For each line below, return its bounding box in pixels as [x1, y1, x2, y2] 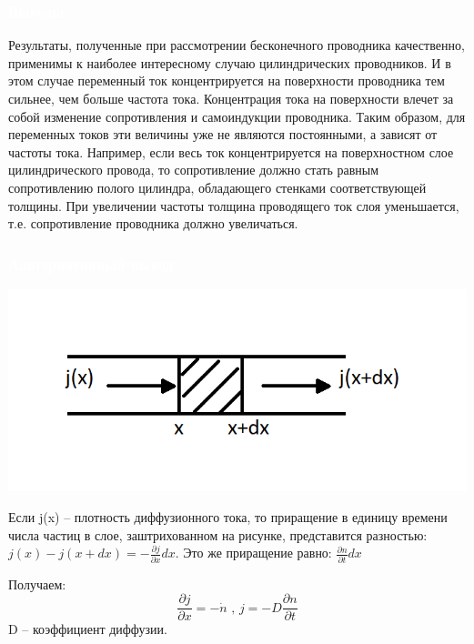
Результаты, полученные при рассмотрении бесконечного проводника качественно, [8, 35, 465, 55]
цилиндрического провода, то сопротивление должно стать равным [8, 160, 379, 179]
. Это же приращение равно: [175, 543, 332, 562]
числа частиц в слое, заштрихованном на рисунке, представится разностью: [8, 525, 428, 544]
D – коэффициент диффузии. [8, 619, 167, 639]
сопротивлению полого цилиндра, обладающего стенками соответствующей [8, 177, 427, 196]
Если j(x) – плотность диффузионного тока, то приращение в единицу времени [8, 508, 448, 527]
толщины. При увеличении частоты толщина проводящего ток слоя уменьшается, [8, 196, 459, 215]
